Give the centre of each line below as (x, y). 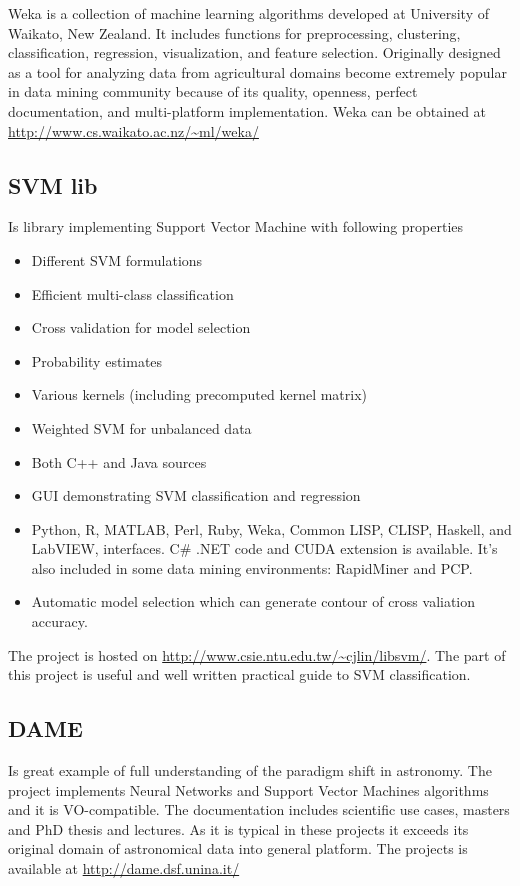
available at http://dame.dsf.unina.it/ (124, 868)
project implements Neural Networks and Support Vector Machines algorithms (248, 789)
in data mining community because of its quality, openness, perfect (213, 91)
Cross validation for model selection (141, 327)
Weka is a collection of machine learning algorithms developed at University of (249, 13)
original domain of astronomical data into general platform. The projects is (238, 848)
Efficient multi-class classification (132, 293)
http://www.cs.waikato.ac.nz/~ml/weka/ (133, 130)
